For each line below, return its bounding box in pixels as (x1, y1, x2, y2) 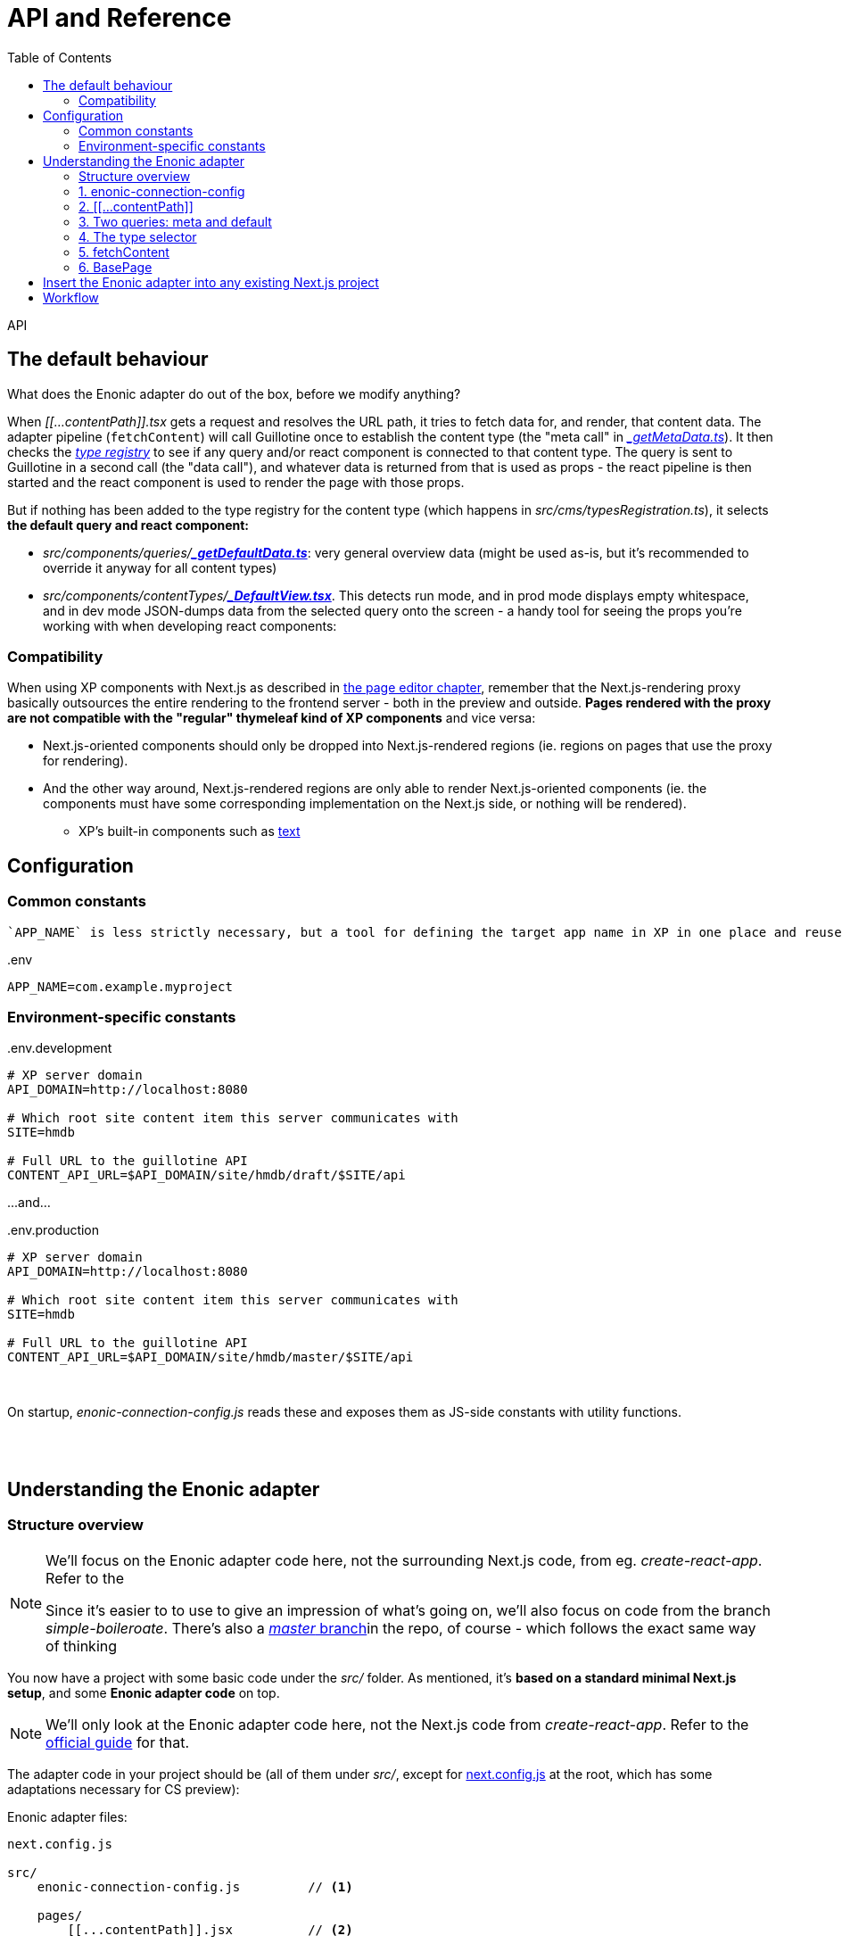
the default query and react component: (7, 517, 250, 533)
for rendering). (43, 753, 128, 769)
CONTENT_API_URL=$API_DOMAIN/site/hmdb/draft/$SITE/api (7, 1168, 406, 1183)
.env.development (7, 1040, 112, 1056)
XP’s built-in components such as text (78, 823, 301, 840)
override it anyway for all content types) (43, 559, 277, 575)
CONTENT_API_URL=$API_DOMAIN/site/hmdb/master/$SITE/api (7, 1350, 414, 1365)
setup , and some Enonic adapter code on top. (7, 1684, 280, 1700)
